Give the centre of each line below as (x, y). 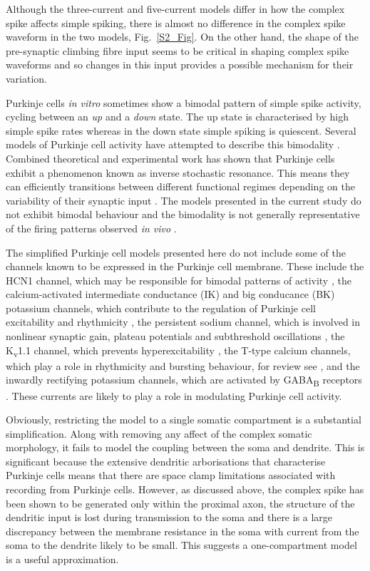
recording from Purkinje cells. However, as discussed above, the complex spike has (185, 489)
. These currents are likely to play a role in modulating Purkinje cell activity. (174, 395)
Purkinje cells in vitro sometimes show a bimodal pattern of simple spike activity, (184, 102)
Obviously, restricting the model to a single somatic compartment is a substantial (184, 420)
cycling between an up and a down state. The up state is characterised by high (177, 117)
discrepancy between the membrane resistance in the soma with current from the (183, 531)
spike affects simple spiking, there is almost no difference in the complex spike (176, 22)
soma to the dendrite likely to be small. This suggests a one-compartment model (181, 545)
